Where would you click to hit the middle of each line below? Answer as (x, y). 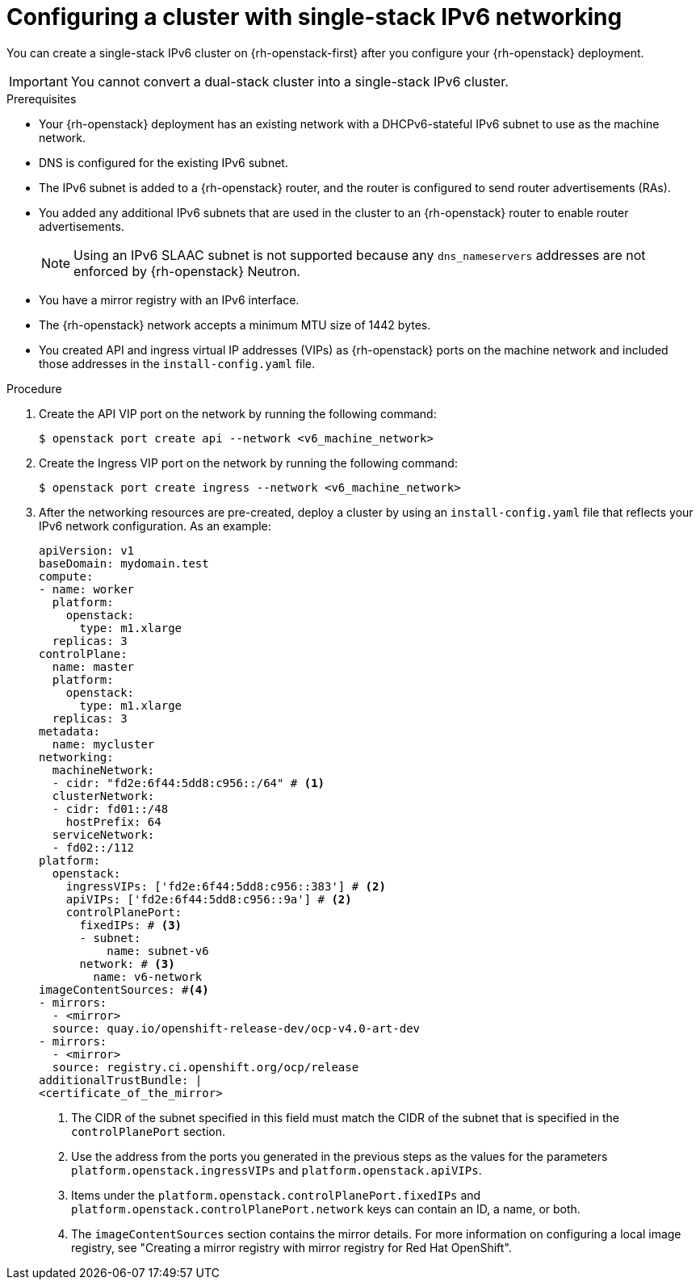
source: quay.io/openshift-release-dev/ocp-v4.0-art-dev (236, 1028)
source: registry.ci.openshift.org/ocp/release (205, 1067)
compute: (66, 576)
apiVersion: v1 (87, 550)
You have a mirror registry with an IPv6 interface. (169, 300)
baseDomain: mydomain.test (124, 563)
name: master (93, 666)
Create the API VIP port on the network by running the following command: (238, 413)
